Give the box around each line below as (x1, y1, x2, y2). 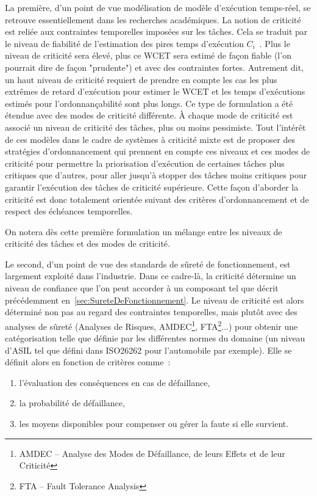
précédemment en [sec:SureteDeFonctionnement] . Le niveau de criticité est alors (5, 293, 304, 306)
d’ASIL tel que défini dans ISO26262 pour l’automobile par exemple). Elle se (5, 343, 292, 356)
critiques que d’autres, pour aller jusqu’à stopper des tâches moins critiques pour (5, 169, 307, 181)
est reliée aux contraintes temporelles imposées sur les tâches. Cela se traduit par (5, 25, 308, 38)
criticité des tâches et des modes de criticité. (5, 237, 170, 250)
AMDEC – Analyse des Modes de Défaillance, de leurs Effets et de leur (19, 447, 285, 459)
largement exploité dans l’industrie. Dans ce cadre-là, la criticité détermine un (5, 269, 296, 282)
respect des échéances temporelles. (5, 205, 133, 217)
